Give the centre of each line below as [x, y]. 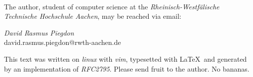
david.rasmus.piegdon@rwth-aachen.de [63, 42]
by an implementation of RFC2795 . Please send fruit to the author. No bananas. [127, 68]
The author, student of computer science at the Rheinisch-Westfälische [112, 6]
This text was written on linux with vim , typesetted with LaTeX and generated [126, 58]
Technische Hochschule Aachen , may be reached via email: [93, 16]
